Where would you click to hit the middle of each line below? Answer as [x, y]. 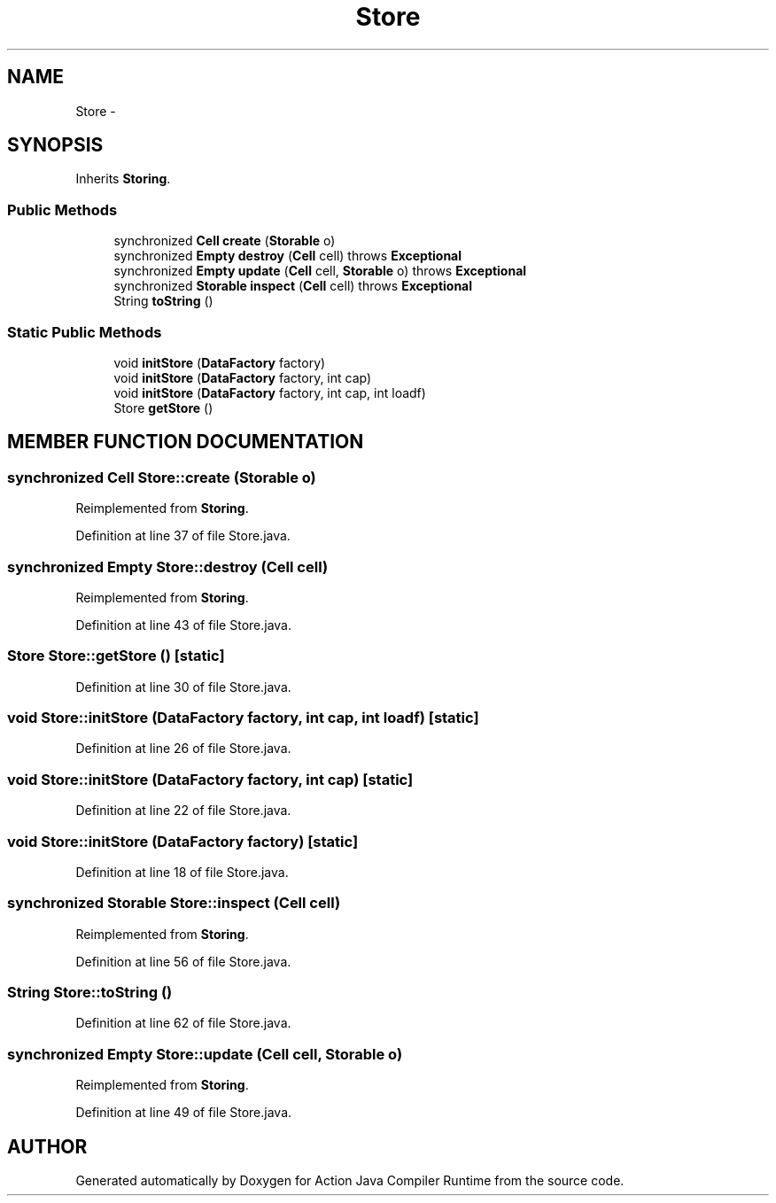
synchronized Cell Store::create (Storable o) [162, 477]
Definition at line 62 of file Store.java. [183, 1023]
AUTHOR [47, 1146]
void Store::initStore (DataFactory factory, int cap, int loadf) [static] [243, 718]
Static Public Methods [85, 332]
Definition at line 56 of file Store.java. [183, 961]
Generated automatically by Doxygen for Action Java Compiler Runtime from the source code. [350, 1180]
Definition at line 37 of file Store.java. [183, 536]
